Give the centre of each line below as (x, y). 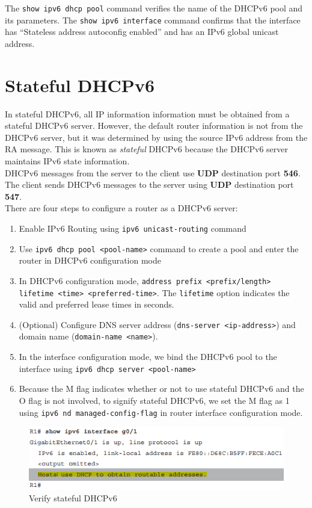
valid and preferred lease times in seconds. (96, 304)
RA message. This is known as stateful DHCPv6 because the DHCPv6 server (146, 149)
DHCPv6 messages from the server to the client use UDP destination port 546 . (153, 172)
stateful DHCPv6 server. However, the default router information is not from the (154, 125)
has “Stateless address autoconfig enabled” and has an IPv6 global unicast (142, 32)
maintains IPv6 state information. (67, 161)
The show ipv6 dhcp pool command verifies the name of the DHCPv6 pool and (154, 8)
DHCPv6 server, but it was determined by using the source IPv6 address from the (156, 137)
